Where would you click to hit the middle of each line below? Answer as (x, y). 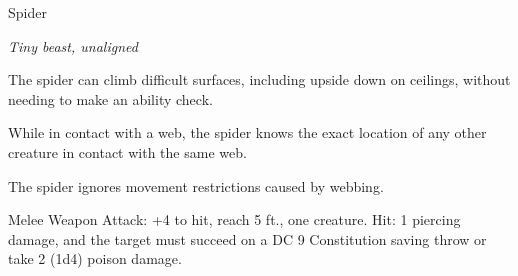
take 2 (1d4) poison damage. (95, 258)
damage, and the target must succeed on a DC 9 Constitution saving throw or (247, 238)
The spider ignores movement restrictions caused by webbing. (196, 185)
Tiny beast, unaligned (73, 45)
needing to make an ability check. (110, 98)
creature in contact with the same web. (127, 151)
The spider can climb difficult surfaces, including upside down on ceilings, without (259, 79)
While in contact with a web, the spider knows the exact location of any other (247, 132)
